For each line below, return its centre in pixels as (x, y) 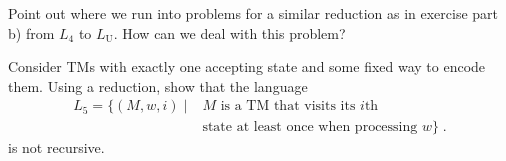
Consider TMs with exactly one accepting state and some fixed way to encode (247, 66)
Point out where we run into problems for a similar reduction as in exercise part (253, 13)
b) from (31, 32)
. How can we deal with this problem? (229, 32)
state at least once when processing (310, 127)
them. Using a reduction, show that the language (158, 85)
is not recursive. (56, 147)
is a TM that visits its (288, 106)
